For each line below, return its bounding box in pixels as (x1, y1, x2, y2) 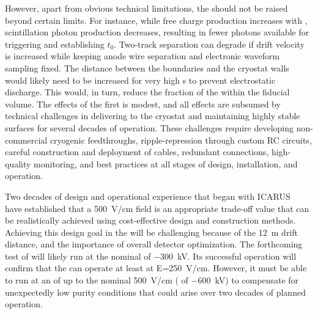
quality (5, 157, 31, 170)
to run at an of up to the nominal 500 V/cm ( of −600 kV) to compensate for (5, 274, 299, 287)
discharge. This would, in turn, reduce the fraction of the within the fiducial (5, 86, 290, 98)
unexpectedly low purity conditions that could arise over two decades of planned (5, 285, 306, 298)
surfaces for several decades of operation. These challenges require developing (5, 121, 294, 134)
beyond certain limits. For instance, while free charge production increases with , (5, 13, 308, 26)
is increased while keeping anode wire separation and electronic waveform (5, 49, 280, 62)
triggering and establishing (5, 37, 105, 50)
